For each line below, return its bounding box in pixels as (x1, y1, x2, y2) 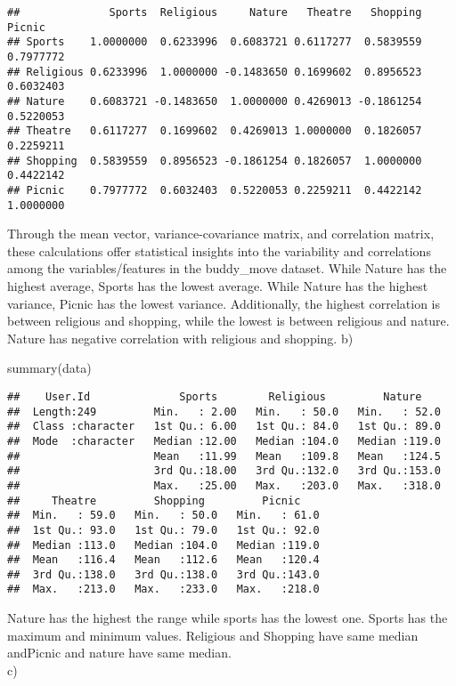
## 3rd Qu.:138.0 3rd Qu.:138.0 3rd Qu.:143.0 (7, 568, 320, 581)
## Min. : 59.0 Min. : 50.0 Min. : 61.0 (7, 509, 320, 522)
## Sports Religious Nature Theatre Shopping (7, 6, 422, 19)
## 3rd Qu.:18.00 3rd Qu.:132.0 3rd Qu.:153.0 (7, 464, 441, 478)
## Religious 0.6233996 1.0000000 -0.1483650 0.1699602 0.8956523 (7, 65, 422, 78)
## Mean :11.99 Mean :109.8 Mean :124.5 (7, 449, 441, 463)
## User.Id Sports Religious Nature (7, 390, 422, 403)
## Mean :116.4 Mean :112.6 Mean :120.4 (7, 553, 320, 567)
